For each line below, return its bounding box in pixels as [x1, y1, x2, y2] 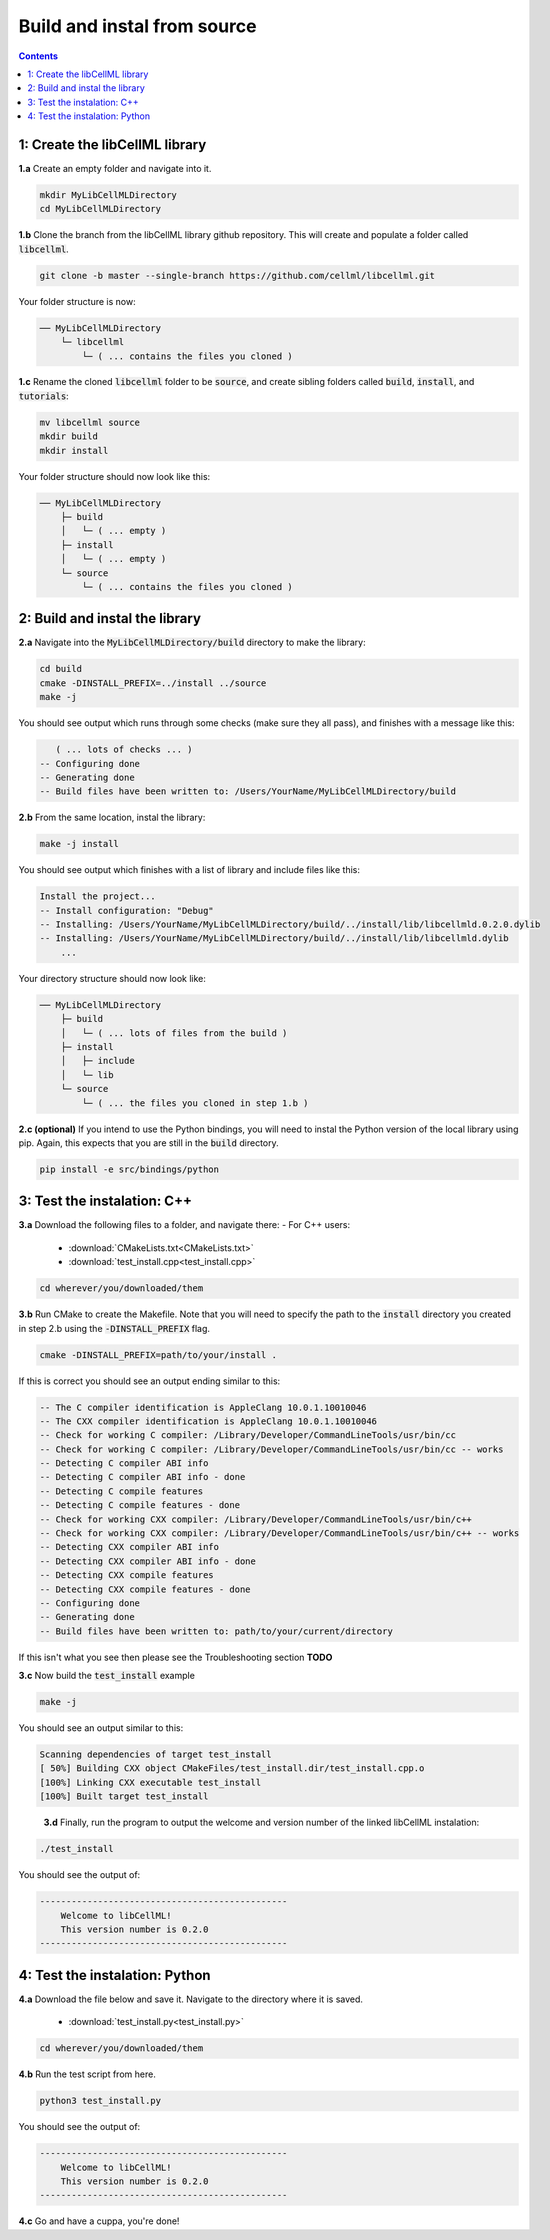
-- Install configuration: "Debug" [39, 905, 214, 916]
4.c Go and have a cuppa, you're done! [18, 2215, 180, 2227]
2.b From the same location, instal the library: [18, 811, 206, 824]
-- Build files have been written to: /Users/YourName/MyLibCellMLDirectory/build [39, 786, 457, 797]
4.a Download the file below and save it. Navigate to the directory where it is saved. [18, 1993, 364, 2005]
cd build [39, 663, 83, 675]
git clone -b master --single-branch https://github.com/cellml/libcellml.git [39, 270, 435, 281]
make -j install [39, 838, 120, 850]
